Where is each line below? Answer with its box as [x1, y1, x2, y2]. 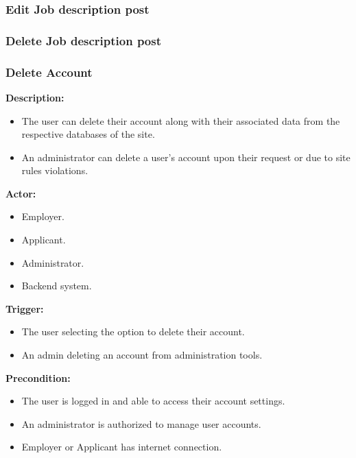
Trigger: [5, 301, 44, 315]
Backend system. [21, 278, 92, 293]
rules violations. [21, 163, 88, 178]
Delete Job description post [5, 32, 162, 49]
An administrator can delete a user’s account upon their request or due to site [21, 149, 351, 164]
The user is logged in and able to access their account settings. [21, 394, 285, 408]
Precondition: [5, 370, 71, 385]
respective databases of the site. [21, 127, 155, 141]
